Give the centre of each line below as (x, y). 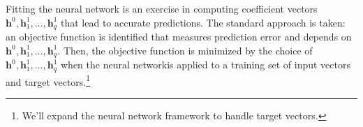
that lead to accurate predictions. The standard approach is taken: (203, 22)
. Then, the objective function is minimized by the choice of (185, 50)
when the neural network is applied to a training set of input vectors (206, 65)
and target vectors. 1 (48, 80)
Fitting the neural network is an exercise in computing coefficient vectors (162, 8)
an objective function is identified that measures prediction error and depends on (179, 37)
